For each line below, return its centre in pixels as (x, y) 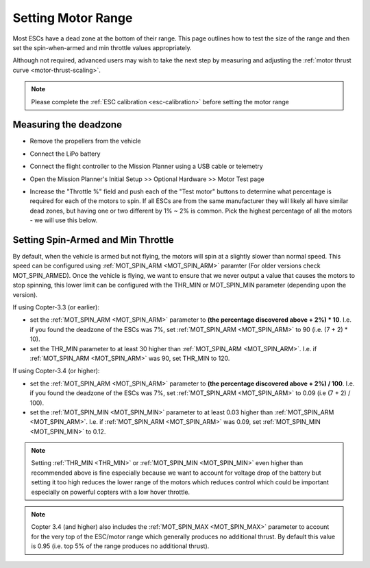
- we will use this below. (64, 220)
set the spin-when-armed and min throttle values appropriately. (102, 47)
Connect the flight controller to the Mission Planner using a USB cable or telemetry (146, 166)
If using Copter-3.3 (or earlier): (56, 307)
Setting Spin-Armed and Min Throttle (93, 240)
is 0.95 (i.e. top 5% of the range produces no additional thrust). (120, 546)
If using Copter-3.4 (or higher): (56, 371)
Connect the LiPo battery (65, 154)
